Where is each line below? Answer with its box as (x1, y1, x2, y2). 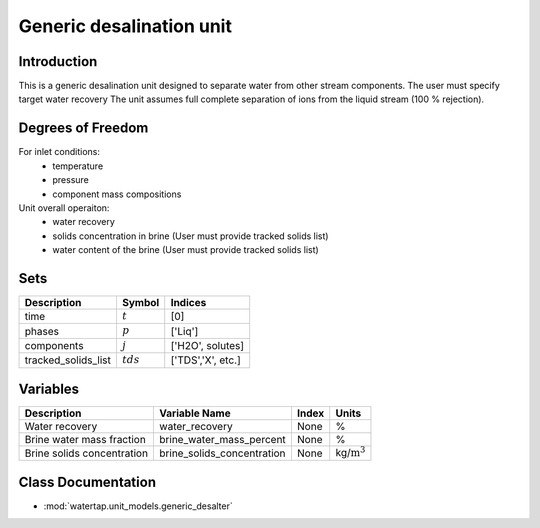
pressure (52, 174, 90, 186)
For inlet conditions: (18, 146, 100, 158)
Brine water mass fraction (24, 433, 147, 447)
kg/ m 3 (335, 444, 366, 460)
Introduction (18, 53, 98, 70)
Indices (170, 296, 207, 309)
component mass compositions (52, 188, 182, 200)
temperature (52, 160, 104, 172)
